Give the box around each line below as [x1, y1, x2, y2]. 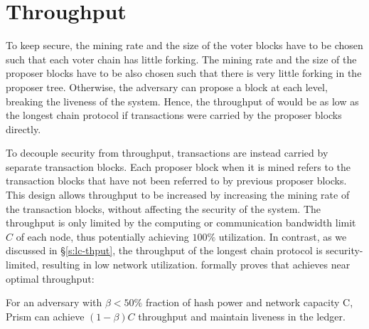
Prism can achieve [6, 308, 85, 323]
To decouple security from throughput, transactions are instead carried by [6, 145, 328, 160]
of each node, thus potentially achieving [16, 229, 189, 244]
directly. [6, 121, 41, 136]
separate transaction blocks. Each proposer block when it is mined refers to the [6, 159, 351, 174]
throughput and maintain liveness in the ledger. [138, 308, 346, 323]
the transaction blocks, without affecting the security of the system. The [6, 201, 321, 216]
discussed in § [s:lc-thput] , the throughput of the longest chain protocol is [6, 243, 323, 258]
